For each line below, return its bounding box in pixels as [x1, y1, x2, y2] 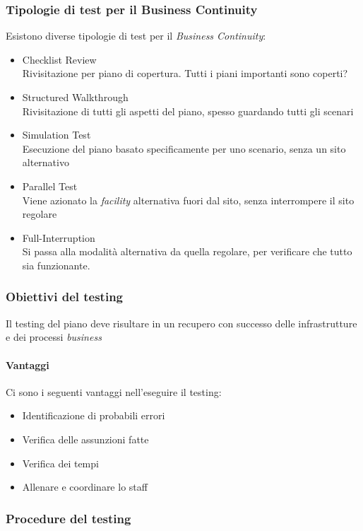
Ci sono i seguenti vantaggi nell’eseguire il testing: [6, 384, 222, 399]
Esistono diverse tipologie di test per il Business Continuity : [6, 28, 266, 43]
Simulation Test [22, 127, 91, 142]
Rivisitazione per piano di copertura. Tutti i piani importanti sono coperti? [22, 66, 348, 81]
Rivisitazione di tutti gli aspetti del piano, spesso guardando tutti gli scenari [22, 103, 354, 118]
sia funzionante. [22, 257, 90, 272]
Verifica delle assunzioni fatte [22, 431, 149, 446]
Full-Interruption [22, 230, 95, 245]
